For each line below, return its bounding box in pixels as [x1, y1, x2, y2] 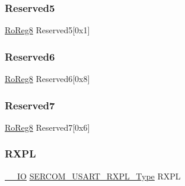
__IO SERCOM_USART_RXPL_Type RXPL [5, 169, 181, 182]
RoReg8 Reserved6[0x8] [5, 72, 90, 85]
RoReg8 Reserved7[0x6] [5, 121, 90, 133]
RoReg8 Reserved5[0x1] [5, 24, 90, 36]
